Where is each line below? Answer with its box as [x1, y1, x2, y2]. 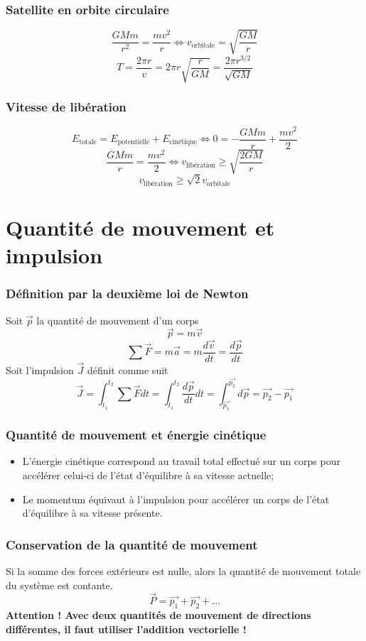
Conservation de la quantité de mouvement [6, 535, 258, 553]
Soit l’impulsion [6, 362, 74, 377]
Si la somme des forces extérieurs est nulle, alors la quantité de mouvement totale [6, 564, 361, 579]
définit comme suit [87, 362, 168, 377]
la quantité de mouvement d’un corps [36, 312, 199, 327]
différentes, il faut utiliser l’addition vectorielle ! [6, 621, 247, 636]
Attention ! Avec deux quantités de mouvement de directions [6, 608, 311, 623]
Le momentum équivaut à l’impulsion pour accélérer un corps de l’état [22, 491, 330, 506]
